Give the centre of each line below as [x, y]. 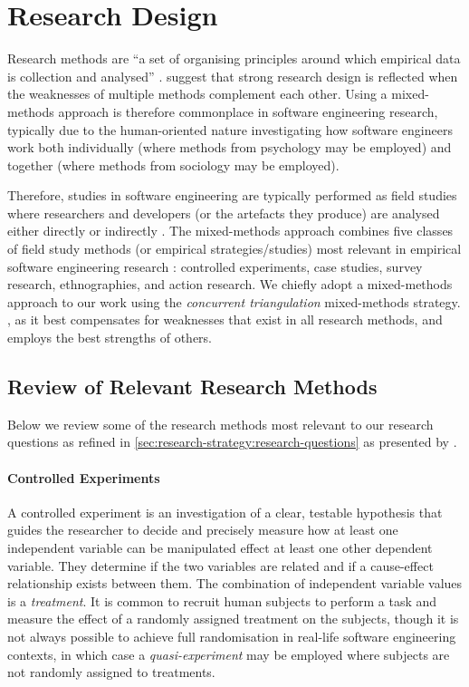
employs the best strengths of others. [110, 338]
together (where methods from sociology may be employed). [173, 164]
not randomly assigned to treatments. [111, 672]
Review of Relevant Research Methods [192, 387]
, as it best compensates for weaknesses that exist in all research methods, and [225, 319]
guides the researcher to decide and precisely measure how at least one [203, 530]
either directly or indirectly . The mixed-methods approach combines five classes [230, 231]
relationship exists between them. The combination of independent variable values [235, 583]
